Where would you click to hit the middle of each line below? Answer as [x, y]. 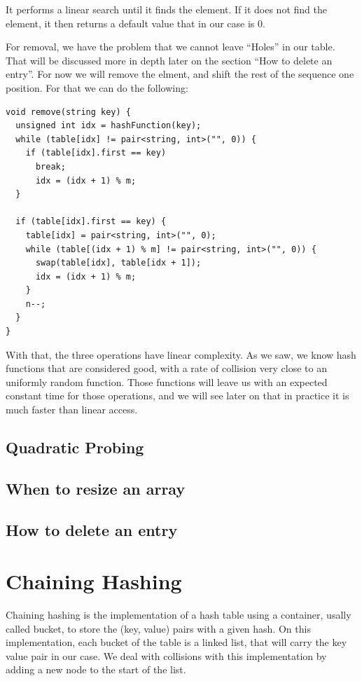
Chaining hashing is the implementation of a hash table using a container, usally [179, 615]
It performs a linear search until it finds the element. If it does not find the [166, 9]
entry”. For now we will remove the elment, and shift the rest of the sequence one [180, 74]
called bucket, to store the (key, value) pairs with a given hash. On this [158, 628]
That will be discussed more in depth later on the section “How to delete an [169, 60]
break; [50, 166]
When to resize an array [96, 488]
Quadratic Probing [75, 447]
